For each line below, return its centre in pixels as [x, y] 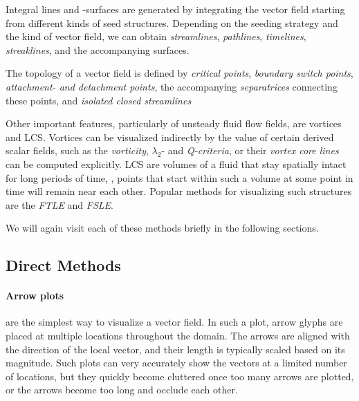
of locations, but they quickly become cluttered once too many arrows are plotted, [180, 376]
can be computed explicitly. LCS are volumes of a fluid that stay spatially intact [176, 164]
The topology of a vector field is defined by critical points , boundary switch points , [179, 73]
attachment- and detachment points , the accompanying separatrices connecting [172, 86]
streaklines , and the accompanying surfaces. [98, 49]
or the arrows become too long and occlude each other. [122, 390]
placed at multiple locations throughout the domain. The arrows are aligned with [178, 336]
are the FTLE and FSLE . [60, 204]
